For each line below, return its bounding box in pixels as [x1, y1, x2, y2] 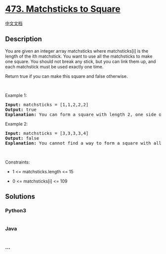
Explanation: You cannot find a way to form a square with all [5, 140, 162, 146]
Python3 [5, 207, 26, 214]
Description [5, 35, 42, 43]
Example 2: [5, 121, 28, 127]
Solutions [5, 192, 36, 201]
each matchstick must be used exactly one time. [5, 63, 104, 69]
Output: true [5, 107, 37, 112]
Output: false [5, 135, 40, 141]
